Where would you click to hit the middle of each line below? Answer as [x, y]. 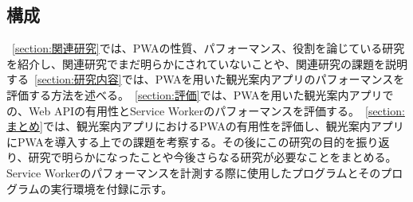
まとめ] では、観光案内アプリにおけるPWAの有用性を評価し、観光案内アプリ [205, 126]
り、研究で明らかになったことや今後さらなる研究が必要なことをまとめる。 [202, 157]
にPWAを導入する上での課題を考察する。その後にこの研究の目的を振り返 [198, 141]
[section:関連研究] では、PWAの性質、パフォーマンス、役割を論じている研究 [208, 48]
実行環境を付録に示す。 [112, 188]
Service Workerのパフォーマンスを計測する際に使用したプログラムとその [194, 172]
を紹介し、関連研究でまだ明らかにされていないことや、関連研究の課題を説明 [207, 63]
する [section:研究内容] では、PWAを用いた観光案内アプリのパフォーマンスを [206, 79]
